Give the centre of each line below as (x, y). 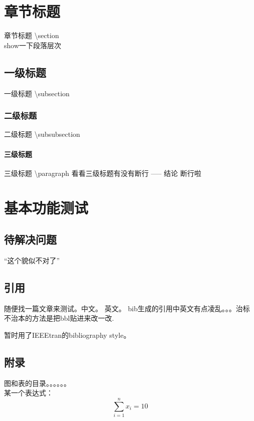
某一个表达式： (29, 393)
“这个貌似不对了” (32, 260)
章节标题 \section (32, 35)
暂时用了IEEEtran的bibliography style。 (67, 335)
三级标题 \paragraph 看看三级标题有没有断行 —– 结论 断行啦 (103, 173)
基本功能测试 (46, 207)
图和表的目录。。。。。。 (37, 383)
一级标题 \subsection (37, 93)
